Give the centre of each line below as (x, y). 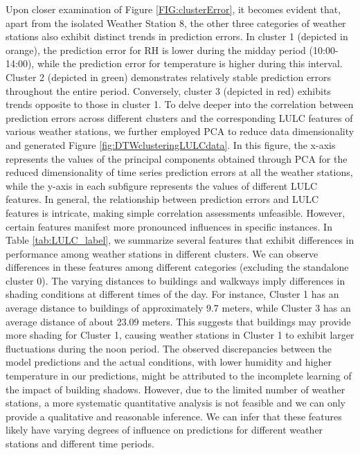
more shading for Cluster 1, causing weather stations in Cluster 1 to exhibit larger (180, 335)
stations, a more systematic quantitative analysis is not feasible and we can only (176, 403)
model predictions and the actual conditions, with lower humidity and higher (169, 362)
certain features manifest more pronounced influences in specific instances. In (169, 226)
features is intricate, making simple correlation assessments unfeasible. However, (175, 212)
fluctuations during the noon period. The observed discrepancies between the (169, 348)
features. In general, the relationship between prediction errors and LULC (162, 199)
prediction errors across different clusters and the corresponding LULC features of (179, 117)
